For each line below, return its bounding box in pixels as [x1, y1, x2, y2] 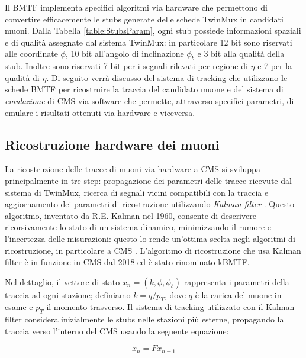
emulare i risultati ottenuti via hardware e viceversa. [5, 106, 195, 118]
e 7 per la [257, 60, 292, 72]
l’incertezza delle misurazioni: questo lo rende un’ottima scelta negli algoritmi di [5, 232, 295, 244]
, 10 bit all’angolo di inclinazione [65, 47, 184, 60]
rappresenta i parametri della [183, 275, 289, 288]
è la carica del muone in [195, 288, 282, 301]
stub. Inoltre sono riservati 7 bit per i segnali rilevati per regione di [5, 60, 248, 72]
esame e [5, 301, 33, 313]
